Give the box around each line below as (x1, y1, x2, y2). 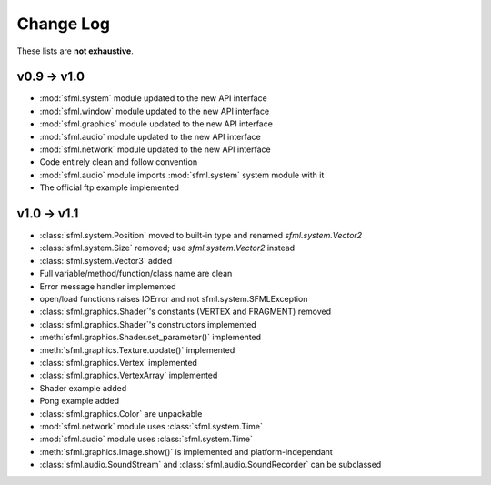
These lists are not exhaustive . (16, 45, 134, 56)
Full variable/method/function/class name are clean (39, 268, 233, 279)
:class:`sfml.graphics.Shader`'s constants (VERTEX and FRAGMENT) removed (39, 306, 332, 318)
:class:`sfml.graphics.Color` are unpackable (39, 408, 203, 419)
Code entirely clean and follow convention (39, 157, 198, 167)
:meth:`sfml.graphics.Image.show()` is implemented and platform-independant (39, 446, 334, 457)
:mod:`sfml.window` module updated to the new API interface (39, 106, 270, 116)
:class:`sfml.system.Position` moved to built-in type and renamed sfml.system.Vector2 (39, 230, 363, 241)
